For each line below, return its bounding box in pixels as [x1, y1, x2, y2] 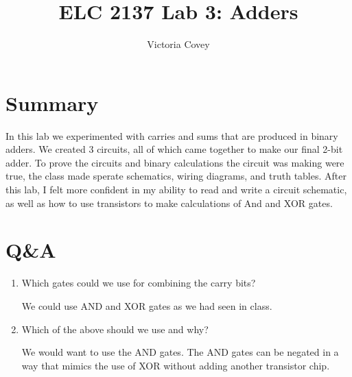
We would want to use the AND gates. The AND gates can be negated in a [21, 345, 339, 359]
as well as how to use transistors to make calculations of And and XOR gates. [5, 195, 333, 210]
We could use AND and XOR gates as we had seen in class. [21, 298, 272, 313]
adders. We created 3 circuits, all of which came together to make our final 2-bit [5, 142, 343, 156]
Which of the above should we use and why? [21, 321, 209, 336]
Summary [5, 88, 99, 117]
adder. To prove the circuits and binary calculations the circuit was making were [5, 155, 344, 169]
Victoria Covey [147, 37, 210, 51]
